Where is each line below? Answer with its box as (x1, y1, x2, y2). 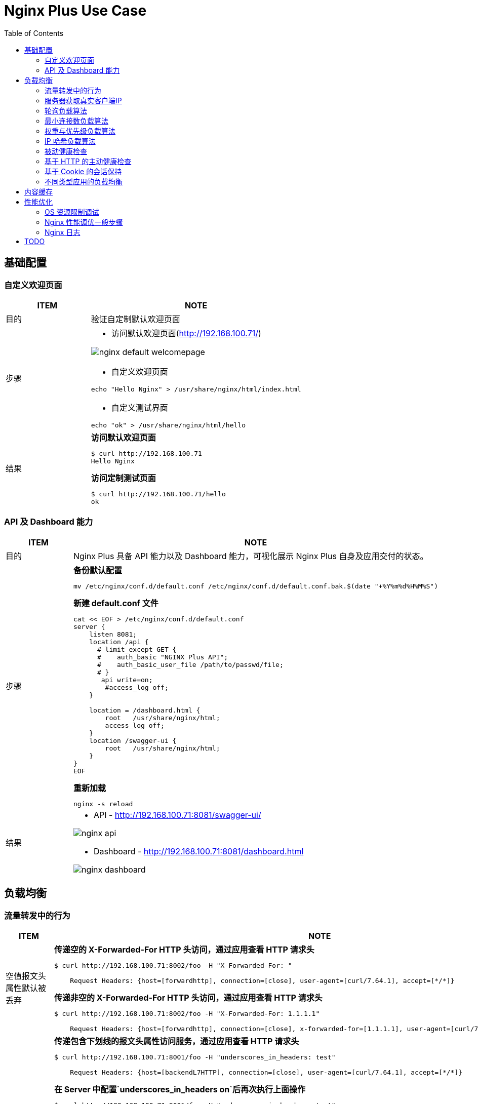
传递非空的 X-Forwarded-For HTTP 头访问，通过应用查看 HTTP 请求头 (54, 992, 323, 1003)
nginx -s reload (73, 800, 133, 808)
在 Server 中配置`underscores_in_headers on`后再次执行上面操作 (54, 1084, 306, 1094)
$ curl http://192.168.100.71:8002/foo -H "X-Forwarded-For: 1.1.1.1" (54, 1009, 320, 1017)
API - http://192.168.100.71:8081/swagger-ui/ (93, 809, 261, 820)
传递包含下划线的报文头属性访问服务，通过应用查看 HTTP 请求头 (54, 1036, 299, 1046)
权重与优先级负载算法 (45, 126, 115, 135)
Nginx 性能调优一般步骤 (45, 217, 123, 226)
